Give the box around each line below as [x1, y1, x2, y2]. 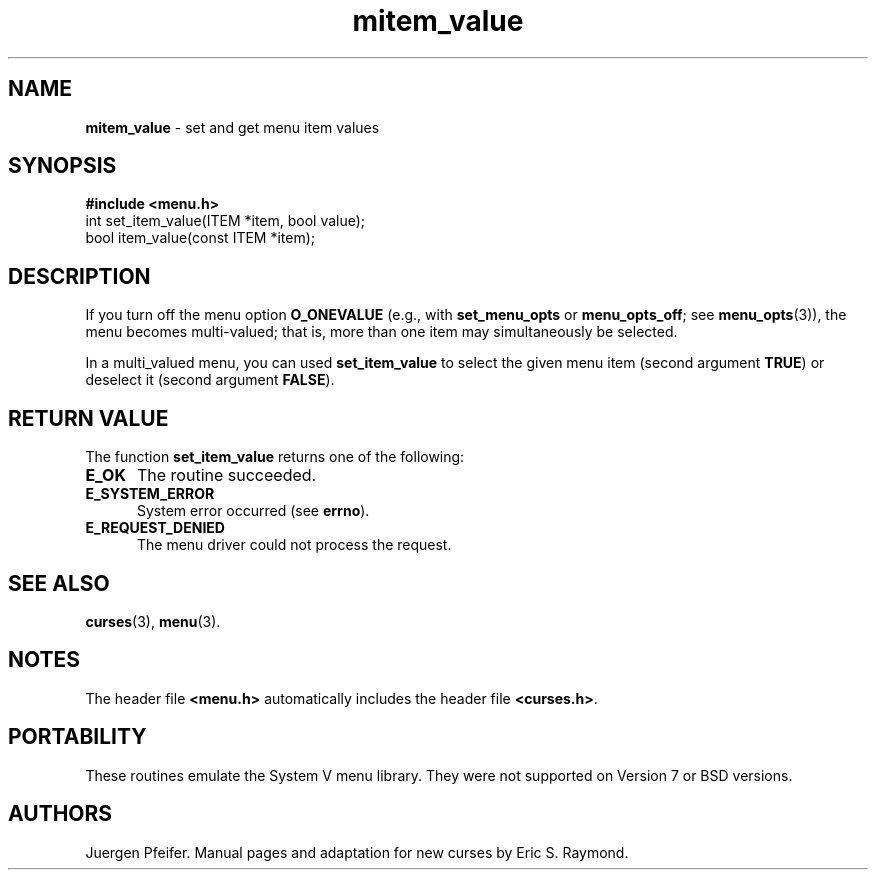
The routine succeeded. [136, 465, 317, 486]
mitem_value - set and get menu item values [85, 118, 380, 136]
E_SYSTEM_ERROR [85, 485, 215, 503]
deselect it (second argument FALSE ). [85, 371, 335, 389]
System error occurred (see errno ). [137, 502, 370, 520]
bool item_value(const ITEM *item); [85, 229, 316, 247]
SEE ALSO [8, 570, 110, 596]
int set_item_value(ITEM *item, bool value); [85, 212, 366, 230]
